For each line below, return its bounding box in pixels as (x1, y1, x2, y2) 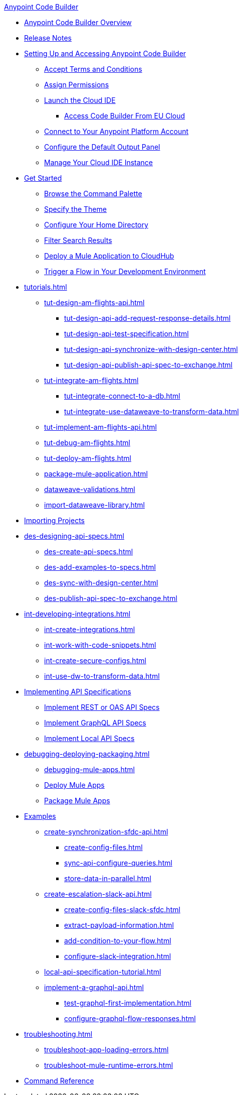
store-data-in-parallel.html (64, 874, 151, 883)
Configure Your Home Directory (44, 220, 148, 229)
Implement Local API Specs (44, 734, 135, 743)
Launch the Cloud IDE (44, 96, 116, 104)
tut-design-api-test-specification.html (64, 329, 189, 338)
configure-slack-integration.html (64, 952, 171, 960)
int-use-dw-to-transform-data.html (44, 672, 160, 680)
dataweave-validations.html (44, 485, 135, 494)
